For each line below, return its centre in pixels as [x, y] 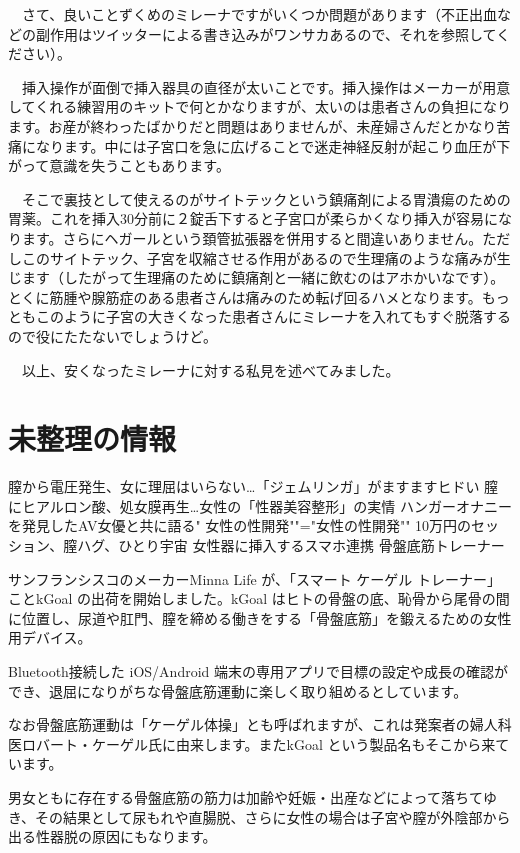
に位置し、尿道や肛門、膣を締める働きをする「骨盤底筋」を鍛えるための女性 [260, 617]
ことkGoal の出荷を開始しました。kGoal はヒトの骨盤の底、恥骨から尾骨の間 [259, 598]
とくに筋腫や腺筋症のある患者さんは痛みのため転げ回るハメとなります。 [245, 296]
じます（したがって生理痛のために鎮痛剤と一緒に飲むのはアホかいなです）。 [256, 277]
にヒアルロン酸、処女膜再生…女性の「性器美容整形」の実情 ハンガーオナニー [260, 505]
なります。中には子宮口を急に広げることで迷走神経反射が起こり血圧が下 [273, 145]
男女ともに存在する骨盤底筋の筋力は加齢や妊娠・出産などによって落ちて [245, 796]
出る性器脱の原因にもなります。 [112, 836]
